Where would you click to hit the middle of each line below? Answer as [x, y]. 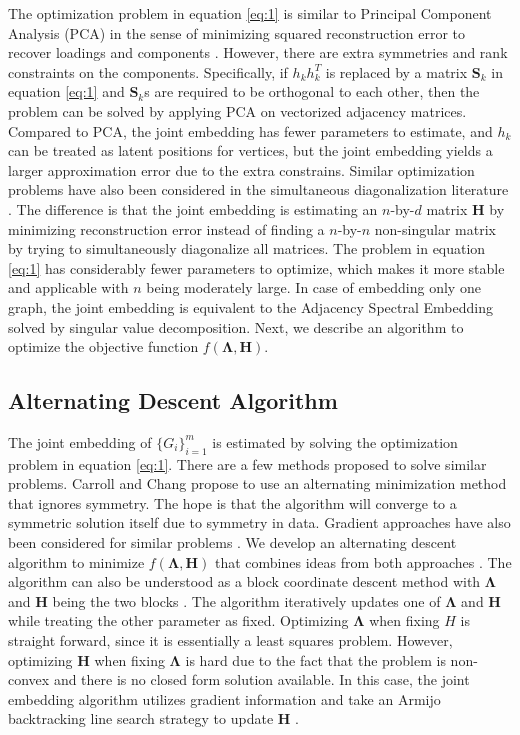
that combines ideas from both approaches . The [363, 561]
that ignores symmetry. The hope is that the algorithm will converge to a [232, 502]
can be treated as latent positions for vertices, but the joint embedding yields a [250, 150]
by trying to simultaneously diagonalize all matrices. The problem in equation [247, 248]
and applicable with [68, 287]
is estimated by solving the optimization [335, 441]
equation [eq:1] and [66, 91]
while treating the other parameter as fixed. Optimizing [178, 620]
